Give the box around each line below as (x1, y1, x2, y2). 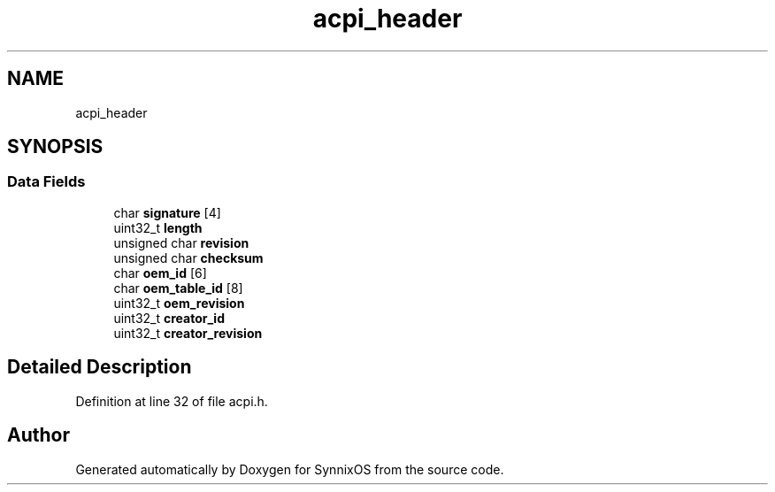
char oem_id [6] (113, 265, 207, 281)
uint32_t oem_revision (113, 295, 245, 311)
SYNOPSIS (7, 135, 104, 158)
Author (7, 424, 70, 447)
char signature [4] (113, 204, 221, 220)
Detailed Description (7, 356, 192, 379)
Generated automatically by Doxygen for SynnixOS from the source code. (75, 461, 504, 477)
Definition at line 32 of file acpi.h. (75, 393, 268, 409)
